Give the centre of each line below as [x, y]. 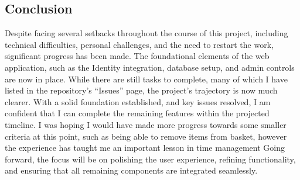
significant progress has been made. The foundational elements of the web [137, 56]
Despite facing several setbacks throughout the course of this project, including [146, 33]
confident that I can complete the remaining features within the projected [137, 113]
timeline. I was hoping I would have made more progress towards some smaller [146, 124]
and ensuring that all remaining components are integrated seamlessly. [131, 170]
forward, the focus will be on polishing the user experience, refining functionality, [150, 159]
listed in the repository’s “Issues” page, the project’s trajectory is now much [141, 90]
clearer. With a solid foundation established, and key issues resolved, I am [138, 101]
